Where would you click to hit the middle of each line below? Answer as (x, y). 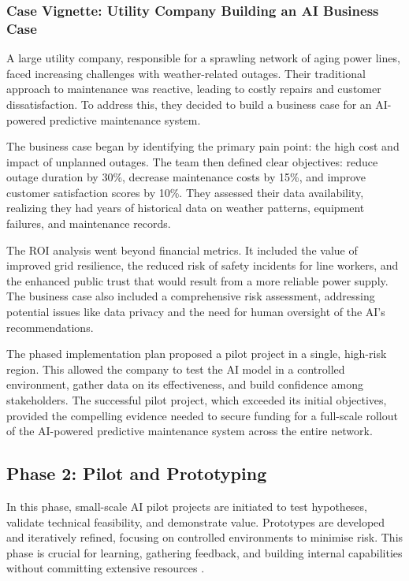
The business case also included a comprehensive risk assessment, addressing (191, 296)
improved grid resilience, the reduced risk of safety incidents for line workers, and (203, 265)
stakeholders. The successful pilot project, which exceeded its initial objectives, (197, 400)
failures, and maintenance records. (89, 223)
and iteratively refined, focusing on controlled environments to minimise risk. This (205, 537)
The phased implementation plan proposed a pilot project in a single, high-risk (197, 354)
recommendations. (50, 327)
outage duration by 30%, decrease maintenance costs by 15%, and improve (186, 177)
